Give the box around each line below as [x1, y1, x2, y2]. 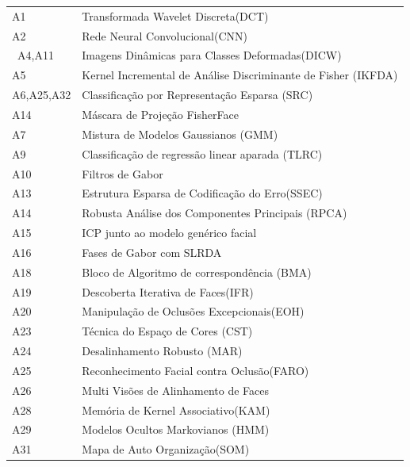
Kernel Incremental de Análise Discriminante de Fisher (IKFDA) [82, 67, 398, 83]
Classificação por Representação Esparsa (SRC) [82, 86, 313, 103]
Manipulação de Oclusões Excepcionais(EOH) [82, 303, 305, 320]
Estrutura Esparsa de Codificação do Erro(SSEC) [82, 185, 323, 201]
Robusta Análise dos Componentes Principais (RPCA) [82, 205, 347, 221]
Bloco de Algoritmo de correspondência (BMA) [82, 263, 312, 280]
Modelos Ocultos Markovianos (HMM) [82, 421, 270, 438]
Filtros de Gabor [82, 165, 163, 182]
